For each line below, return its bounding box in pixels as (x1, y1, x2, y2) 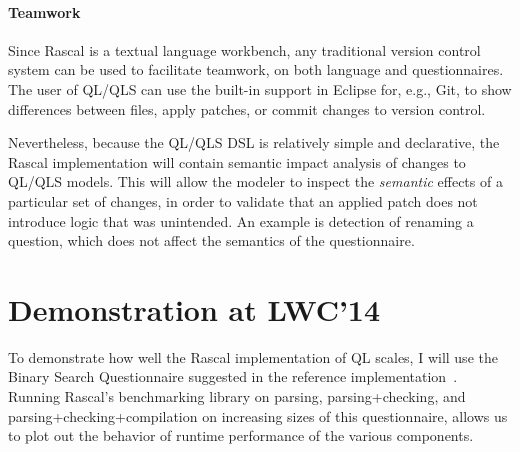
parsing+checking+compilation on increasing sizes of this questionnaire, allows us (8, 405, 508, 426)
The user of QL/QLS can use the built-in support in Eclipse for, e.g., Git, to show (8, 78, 512, 99)
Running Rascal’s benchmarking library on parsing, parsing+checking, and (8, 386, 466, 407)
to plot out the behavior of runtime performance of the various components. (8, 425, 474, 446)
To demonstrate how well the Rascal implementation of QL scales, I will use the (8, 346, 498, 367)
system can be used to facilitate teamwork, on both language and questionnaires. (8, 59, 504, 80)
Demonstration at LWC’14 (8, 288, 381, 329)
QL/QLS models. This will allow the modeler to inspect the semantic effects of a (8, 171, 503, 192)
